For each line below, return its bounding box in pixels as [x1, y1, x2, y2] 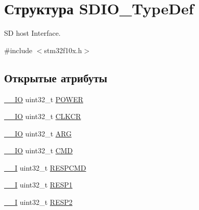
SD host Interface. [4, 28, 61, 38]
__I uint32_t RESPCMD [4, 162, 86, 173]
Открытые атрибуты [4, 69, 108, 85]
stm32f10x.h [44, 44, 82, 55]
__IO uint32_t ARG [4, 128, 72, 138]
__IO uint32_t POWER [4, 94, 84, 104]
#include [4, 44, 33, 55]
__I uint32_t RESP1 [4, 179, 73, 190]
